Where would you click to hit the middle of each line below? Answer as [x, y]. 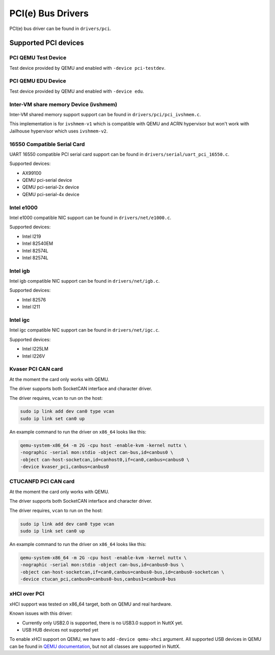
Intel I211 [31, 307]
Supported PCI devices [47, 43]
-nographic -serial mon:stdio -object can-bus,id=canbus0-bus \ [102, 565]
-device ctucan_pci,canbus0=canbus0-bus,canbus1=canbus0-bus [98, 579]
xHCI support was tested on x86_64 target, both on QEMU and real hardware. [91, 604]
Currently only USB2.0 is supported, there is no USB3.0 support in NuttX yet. [103, 623]
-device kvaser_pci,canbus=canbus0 [64, 467]
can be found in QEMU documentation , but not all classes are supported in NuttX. [95, 646]
